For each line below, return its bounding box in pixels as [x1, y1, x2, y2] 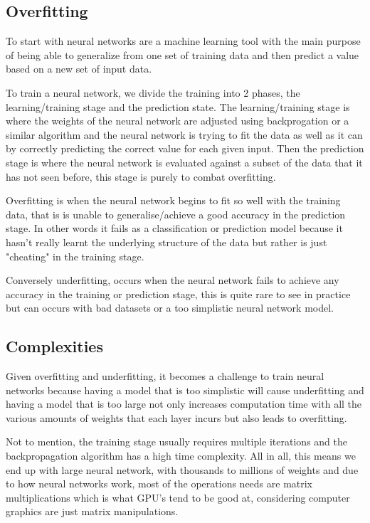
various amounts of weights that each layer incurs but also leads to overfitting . [6, 410, 347, 425]
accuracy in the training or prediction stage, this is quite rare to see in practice [6, 286, 351, 301]
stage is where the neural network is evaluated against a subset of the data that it [6, 154, 363, 169]
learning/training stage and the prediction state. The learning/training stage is [6, 99, 350, 114]
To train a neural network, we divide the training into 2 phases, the [6, 85, 300, 100]
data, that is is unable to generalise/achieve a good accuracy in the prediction [6, 206, 346, 221]
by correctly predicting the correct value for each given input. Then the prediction [6, 141, 364, 156]
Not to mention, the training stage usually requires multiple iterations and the [6, 434, 347, 449]
